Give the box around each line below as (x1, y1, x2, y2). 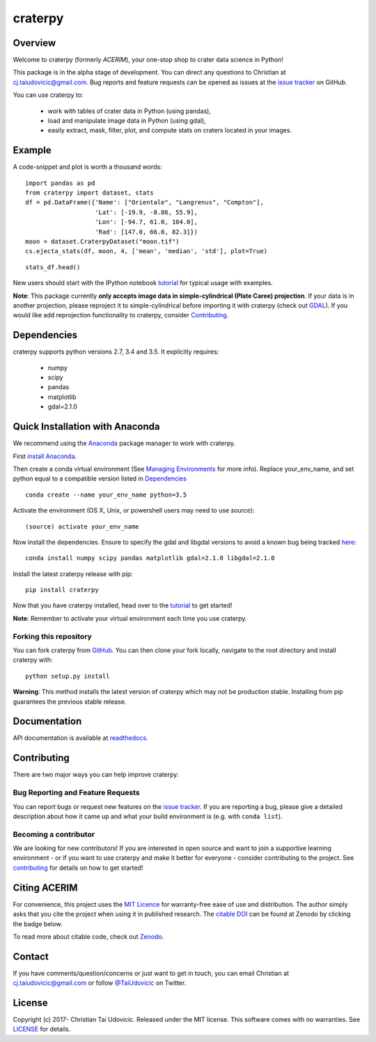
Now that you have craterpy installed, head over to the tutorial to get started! (13, 601, 233, 610)
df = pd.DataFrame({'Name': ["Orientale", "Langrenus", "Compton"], (25, 199, 264, 206)
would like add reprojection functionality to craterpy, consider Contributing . (13, 311, 229, 319)
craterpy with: (13, 656, 54, 664)
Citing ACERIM (13, 882, 78, 893)
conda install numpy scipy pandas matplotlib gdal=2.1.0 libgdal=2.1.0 (25, 554, 275, 562)
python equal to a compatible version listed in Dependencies (13, 474, 187, 483)
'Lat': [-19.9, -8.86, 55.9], (95, 208, 198, 216)
